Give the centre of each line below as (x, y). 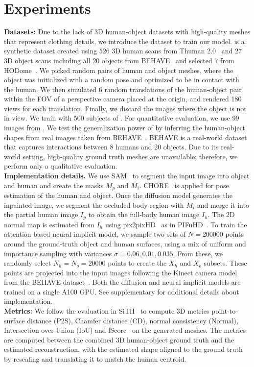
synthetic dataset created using (51, 51)
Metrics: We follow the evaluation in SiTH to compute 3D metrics (107, 311)
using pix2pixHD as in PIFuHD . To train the (176, 224)
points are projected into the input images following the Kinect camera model (121, 272)
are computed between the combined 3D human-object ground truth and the (119, 339)
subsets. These (225, 263)
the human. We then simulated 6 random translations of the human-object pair (123, 89)
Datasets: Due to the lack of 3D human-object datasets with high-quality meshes (127, 32)
